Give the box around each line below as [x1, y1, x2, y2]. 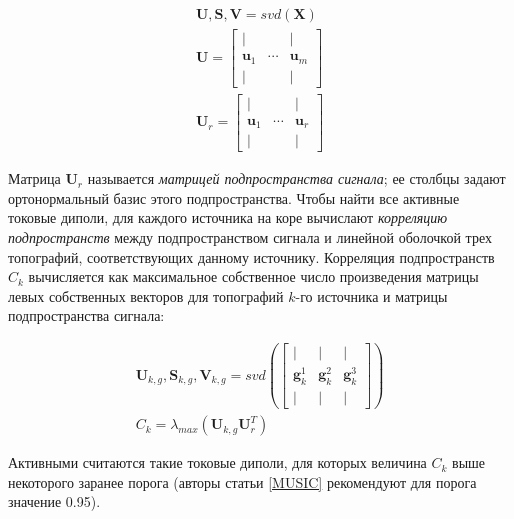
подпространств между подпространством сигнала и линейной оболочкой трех [8, 227, 492, 247]
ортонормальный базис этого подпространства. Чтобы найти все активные [8, 187, 460, 208]
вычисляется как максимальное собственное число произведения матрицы [28, 266, 479, 287]
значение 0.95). [8, 491, 101, 512]
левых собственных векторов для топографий [8, 285, 284, 306]
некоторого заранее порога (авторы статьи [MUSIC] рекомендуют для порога [8, 471, 477, 492]
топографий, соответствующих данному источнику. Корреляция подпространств [8, 246, 495, 267]
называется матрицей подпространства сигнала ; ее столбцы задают [87, 168, 506, 189]
